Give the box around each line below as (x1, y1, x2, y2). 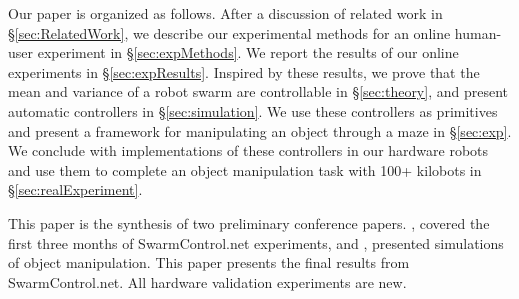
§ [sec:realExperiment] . (8, 179, 143, 200)
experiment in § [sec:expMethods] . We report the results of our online (37, 42, 459, 63)
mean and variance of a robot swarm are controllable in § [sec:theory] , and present (8, 81, 508, 102)
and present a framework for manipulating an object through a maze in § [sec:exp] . (8, 120, 512, 141)
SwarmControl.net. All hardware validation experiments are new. (8, 271, 407, 292)
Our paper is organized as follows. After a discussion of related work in (8, 3, 443, 23)
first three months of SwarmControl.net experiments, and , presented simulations (8, 232, 504, 253)
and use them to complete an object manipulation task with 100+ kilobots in (8, 159, 482, 180)
